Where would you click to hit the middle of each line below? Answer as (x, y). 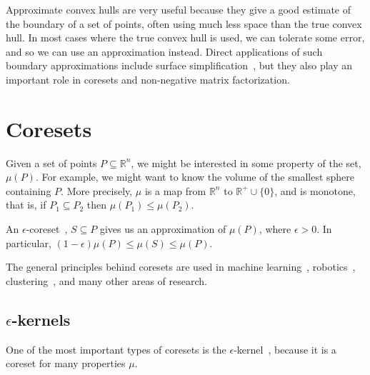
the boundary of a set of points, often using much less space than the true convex (184, 23)
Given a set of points (51, 162)
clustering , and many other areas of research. (106, 280)
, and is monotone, (315, 190)
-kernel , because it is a (285, 349)
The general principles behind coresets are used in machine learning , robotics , (181, 267)
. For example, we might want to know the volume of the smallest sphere (195, 177)
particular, (29, 242)
